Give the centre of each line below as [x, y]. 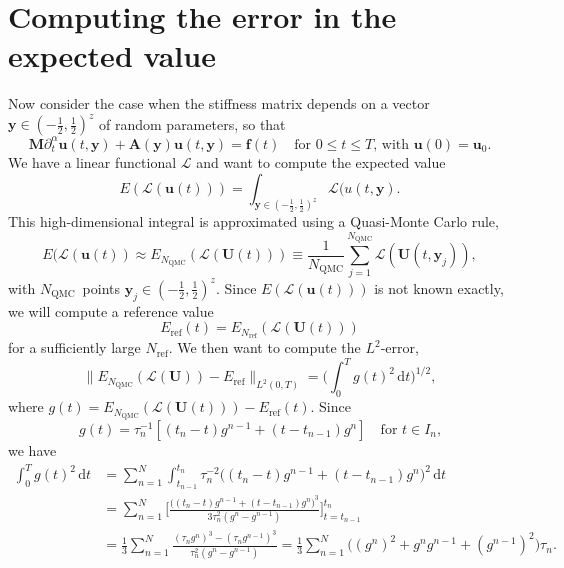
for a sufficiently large [74, 347]
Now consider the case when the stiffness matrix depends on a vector [219, 103]
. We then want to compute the [264, 347]
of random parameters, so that [192, 123]
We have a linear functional [92, 161]
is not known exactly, [439, 287]
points [101, 287]
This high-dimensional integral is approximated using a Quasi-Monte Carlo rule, [253, 221]
